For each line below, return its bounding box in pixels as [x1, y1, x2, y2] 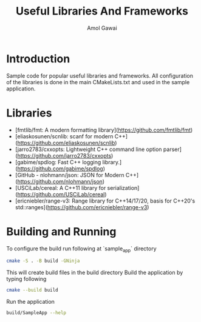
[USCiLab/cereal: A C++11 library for [15, 184, 106, 192]
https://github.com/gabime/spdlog [17, 165, 103, 172]
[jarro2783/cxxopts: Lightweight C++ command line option [15, 146, 162, 153]
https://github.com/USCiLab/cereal [17, 190, 105, 198]
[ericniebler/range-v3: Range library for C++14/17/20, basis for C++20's [15, 197, 196, 204]
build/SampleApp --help [6, 310, 67, 316]
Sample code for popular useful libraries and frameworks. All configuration [6, 72, 193, 79]
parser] [163, 146, 182, 153]
